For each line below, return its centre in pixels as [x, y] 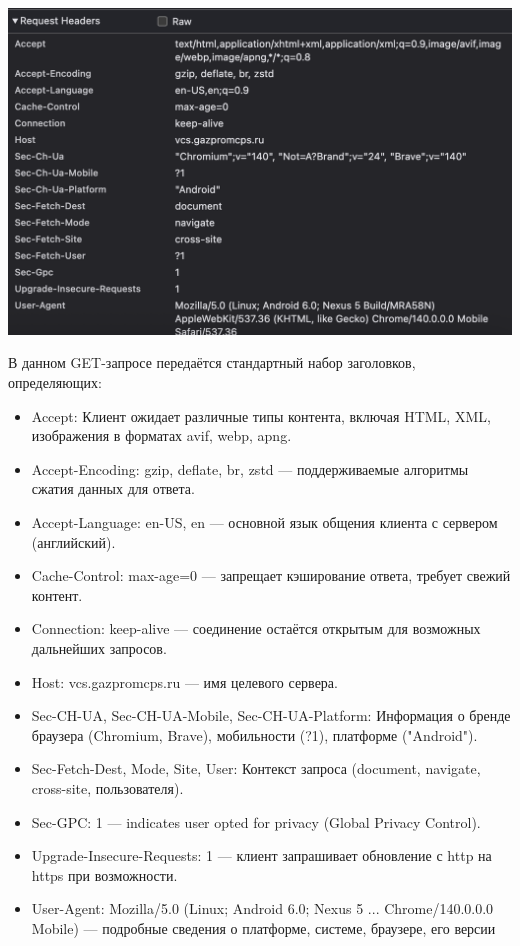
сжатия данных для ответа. [113, 488]
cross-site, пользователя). [107, 787]
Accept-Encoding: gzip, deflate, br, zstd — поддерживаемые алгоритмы [250, 468]
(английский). [73, 541]
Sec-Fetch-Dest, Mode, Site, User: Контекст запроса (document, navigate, [256, 768]
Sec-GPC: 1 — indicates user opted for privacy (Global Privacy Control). [256, 821]
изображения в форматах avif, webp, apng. [161, 435]
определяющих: [55, 382]
